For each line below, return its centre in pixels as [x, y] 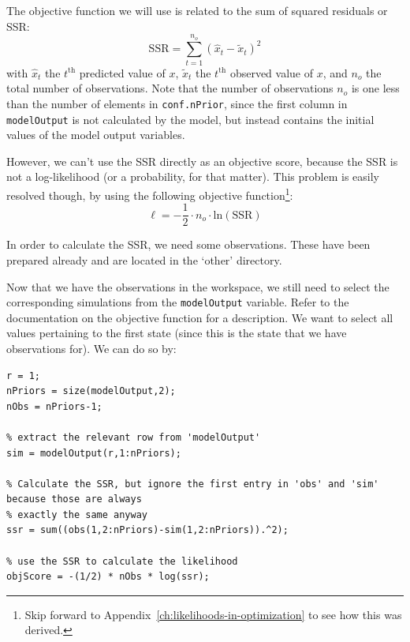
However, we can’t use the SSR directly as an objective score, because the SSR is [202, 161]
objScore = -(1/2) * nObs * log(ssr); [108, 577]
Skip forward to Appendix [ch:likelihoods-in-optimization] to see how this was [213, 614]
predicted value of [122, 72]
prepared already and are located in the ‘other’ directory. [144, 259]
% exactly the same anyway [77, 514]
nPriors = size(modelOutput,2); [91, 391]
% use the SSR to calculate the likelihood [122, 561]
